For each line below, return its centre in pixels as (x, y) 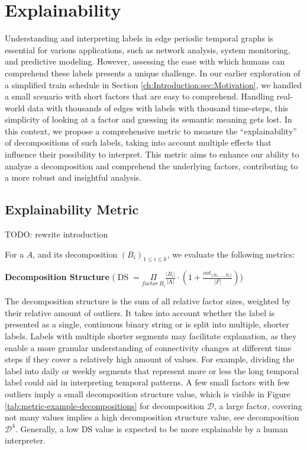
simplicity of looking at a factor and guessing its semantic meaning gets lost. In (148, 119)
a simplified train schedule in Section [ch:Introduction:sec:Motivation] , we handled (153, 84)
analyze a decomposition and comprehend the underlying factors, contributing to (151, 165)
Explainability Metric (72, 209)
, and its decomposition (75, 254)
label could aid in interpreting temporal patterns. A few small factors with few (147, 382)
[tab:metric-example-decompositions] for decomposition (105, 405)
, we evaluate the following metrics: (231, 254)
